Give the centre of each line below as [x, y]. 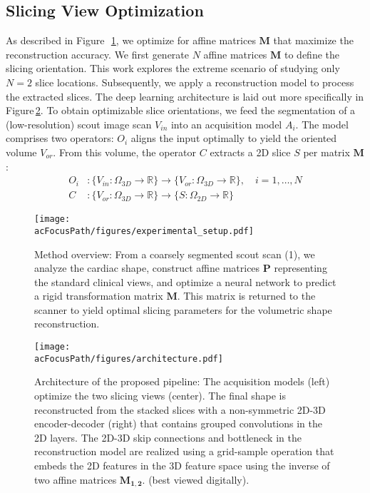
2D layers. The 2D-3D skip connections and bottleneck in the [168, 437]
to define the [312, 54]
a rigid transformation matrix [99, 296]
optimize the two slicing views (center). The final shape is [160, 395]
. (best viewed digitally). [196, 479]
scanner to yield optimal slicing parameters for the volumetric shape [183, 309]
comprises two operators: [60, 138]
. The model [322, 124]
